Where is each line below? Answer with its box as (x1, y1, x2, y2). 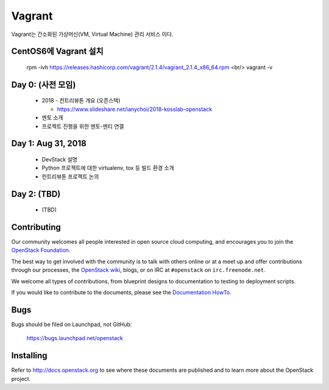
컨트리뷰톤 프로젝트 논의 (41, 172, 99, 180)
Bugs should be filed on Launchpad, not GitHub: (11, 321, 132, 328)
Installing (11, 350, 48, 361)
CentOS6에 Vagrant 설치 (11, 46, 104, 57)
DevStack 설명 (41, 155, 77, 163)
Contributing (11, 222, 61, 232)
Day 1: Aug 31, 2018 (11, 138, 87, 149)
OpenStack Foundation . (11, 247, 71, 254)
